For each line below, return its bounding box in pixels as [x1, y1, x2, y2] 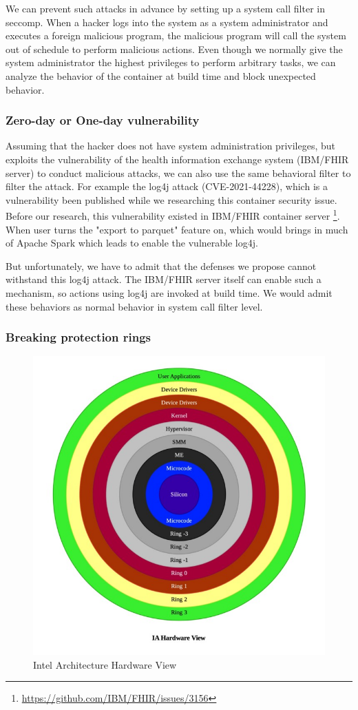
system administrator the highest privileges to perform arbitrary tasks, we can [6, 55, 336, 70]
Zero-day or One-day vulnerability [6, 112, 200, 129]
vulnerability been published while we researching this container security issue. [6, 192, 337, 207]
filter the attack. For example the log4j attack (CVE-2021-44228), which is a [6, 179, 328, 194]
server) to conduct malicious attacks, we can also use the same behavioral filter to [6, 165, 351, 180]
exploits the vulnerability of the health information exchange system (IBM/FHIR [6, 152, 349, 166]
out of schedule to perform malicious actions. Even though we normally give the [6, 41, 343, 56]
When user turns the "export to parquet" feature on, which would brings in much [6, 222, 348, 236]
